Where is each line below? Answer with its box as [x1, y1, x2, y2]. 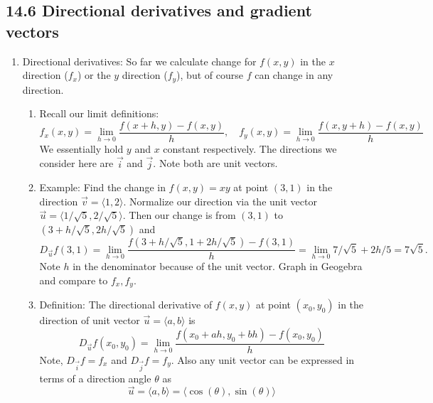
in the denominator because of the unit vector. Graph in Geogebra [73, 259, 363, 274]
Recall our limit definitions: [39, 106, 159, 121]
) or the [77, 68, 111, 82]
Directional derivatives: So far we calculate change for [22, 53, 257, 68]
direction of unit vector [39, 313, 140, 328]
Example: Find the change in [39, 180, 166, 195]
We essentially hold [39, 141, 124, 156]
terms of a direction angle [39, 370, 151, 385]
